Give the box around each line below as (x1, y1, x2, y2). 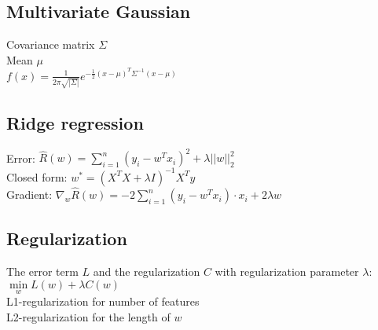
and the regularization (93, 263, 200, 280)
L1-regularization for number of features (6, 293, 200, 310)
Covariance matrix (6, 36, 95, 53)
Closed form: (6, 168, 68, 185)
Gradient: (6, 186, 53, 203)
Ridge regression (6, 111, 144, 135)
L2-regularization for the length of (6, 308, 171, 324)
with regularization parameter (215, 263, 359, 280)
